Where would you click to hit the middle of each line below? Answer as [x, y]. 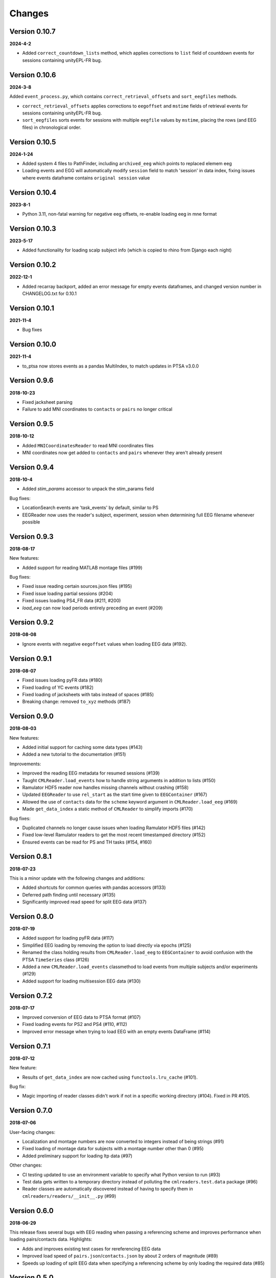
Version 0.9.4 [32, 467]
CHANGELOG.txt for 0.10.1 [49, 293]
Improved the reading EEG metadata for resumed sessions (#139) [91, 773]
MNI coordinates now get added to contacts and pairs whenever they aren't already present [122, 453]
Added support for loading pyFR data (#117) [68, 938]
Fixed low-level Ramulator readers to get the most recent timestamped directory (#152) [114, 835]
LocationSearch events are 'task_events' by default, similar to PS [90, 508]
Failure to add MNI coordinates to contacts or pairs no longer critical [97, 409]
